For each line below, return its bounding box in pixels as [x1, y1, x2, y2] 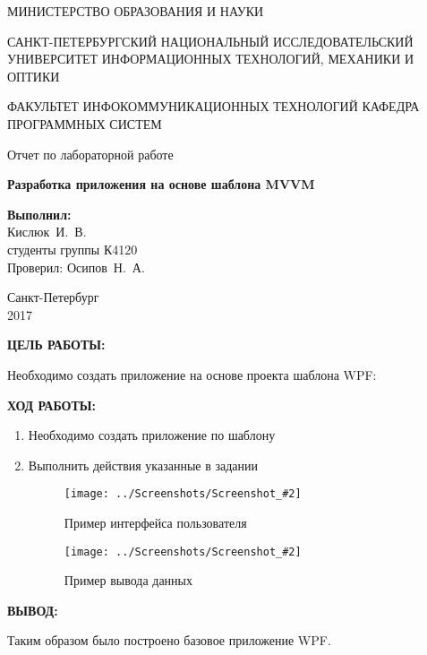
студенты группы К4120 [7, 239, 138, 258]
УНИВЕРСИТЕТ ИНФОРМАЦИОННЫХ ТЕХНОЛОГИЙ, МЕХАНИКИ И [7, 49, 414, 68]
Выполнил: [7, 204, 72, 223]
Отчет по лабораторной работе [7, 144, 174, 163]
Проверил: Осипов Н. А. [7, 257, 145, 276]
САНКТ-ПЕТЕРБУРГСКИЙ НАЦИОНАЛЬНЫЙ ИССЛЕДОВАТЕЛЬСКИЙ [7, 31, 414, 50]
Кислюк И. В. [7, 222, 87, 241]
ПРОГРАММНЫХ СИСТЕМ [7, 114, 162, 133]
